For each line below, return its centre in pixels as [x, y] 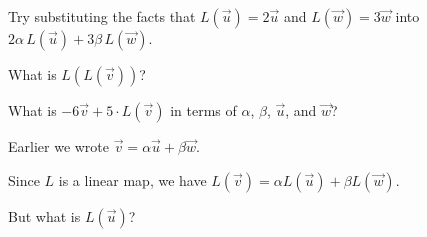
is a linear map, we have [132, 179]
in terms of [203, 110]
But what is [44, 215]
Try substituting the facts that [102, 16]
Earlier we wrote [59, 146]
